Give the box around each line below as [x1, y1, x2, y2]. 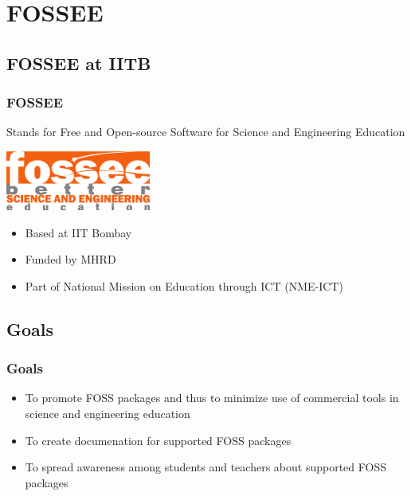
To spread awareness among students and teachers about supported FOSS [25, 459, 386, 475]
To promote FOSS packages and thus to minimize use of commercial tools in [25, 389, 399, 406]
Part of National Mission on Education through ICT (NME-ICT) [25, 277, 343, 294]
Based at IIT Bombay [25, 224, 132, 240]
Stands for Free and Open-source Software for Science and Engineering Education [6, 123, 405, 140]
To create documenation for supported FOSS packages [25, 432, 292, 448]
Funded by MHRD [25, 251, 116, 268]
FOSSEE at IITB [6, 50, 151, 75]
